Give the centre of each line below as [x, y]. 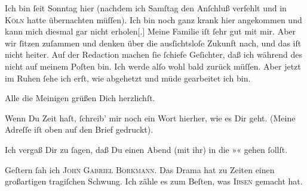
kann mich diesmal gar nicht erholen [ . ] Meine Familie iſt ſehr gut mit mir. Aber [151, 31]
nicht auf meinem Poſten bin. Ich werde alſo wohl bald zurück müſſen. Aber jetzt [153, 66]
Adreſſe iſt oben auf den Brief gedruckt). [79, 129]
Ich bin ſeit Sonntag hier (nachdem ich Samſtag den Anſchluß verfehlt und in [146, 8]
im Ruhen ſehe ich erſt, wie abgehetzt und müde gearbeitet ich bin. [128, 78]
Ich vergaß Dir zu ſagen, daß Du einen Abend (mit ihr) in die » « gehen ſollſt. [146, 149]
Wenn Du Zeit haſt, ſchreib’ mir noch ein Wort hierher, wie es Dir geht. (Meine [150, 118]
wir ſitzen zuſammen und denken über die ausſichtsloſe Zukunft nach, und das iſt [153, 43]
